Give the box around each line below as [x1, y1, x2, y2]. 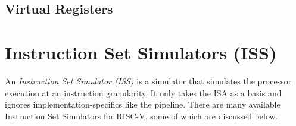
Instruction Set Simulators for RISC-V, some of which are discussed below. [5, 109, 278, 122]
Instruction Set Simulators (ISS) [5, 40, 277, 64]
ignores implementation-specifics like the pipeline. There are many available [5, 98, 281, 111]
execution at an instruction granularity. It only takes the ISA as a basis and [5, 86, 282, 99]
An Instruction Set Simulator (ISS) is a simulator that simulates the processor [5, 74, 292, 87]
